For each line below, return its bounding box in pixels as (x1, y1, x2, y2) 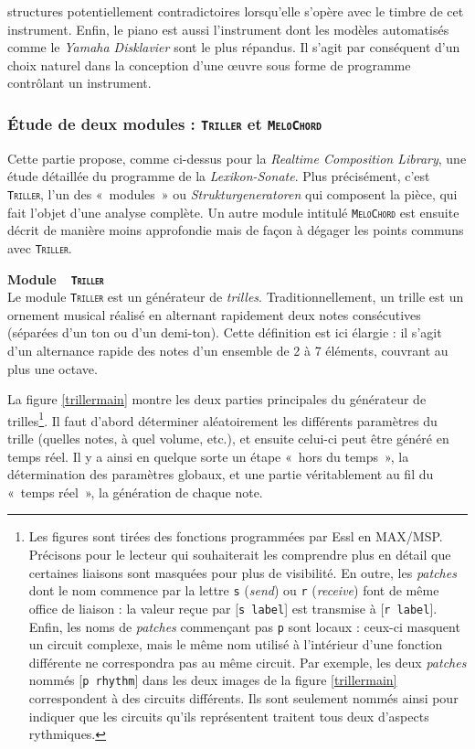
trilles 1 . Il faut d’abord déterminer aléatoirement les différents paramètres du (7, 408, 438, 430)
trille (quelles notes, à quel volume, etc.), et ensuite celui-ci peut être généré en (7, 429, 449, 448)
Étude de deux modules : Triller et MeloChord (7, 112, 322, 134)
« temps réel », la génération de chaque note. (7, 482, 263, 501)
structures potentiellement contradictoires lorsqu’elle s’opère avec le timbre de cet (7, 2, 464, 20)
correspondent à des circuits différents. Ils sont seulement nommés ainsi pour (28, 689, 459, 707)
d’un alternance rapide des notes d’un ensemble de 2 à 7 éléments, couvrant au (7, 341, 449, 359)
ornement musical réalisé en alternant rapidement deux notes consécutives (7, 305, 421, 324)
